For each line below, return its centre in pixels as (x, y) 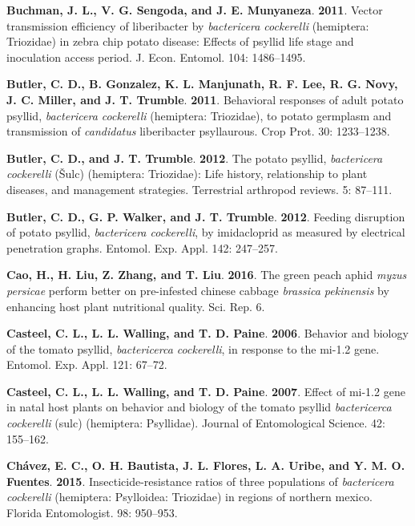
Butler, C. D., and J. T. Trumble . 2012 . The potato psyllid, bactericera (195, 158)
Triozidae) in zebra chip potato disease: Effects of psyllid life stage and (180, 41)
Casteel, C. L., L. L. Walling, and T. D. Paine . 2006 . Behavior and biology (207, 333)
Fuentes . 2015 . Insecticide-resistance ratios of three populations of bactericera (200, 481)
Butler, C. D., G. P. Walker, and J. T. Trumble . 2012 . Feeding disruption (206, 216)
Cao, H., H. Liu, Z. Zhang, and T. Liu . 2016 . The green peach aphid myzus (207, 275)
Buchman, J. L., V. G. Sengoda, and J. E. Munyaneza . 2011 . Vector (195, 10)
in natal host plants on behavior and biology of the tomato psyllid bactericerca (199, 407)
